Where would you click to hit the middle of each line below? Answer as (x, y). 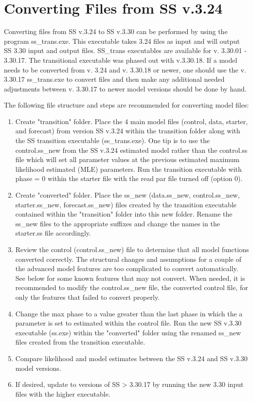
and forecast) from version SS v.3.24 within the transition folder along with (128, 131)
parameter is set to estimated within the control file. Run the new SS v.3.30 (128, 323)
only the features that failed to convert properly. (88, 297)
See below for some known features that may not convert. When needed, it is (130, 278)
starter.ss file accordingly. (53, 233)
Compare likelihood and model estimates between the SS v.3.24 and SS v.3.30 (131, 358)
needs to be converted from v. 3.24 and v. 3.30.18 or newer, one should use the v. (125, 69)
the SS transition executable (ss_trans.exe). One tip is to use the (112, 140)
